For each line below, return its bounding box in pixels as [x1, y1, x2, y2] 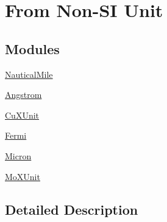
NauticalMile [5, 68, 53, 80]
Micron [5, 149, 32, 162]
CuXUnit [5, 108, 40, 121]
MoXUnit [5, 170, 40, 182]
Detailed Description [5, 199, 138, 218]
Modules [5, 39, 60, 58]
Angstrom [5, 88, 42, 101]
